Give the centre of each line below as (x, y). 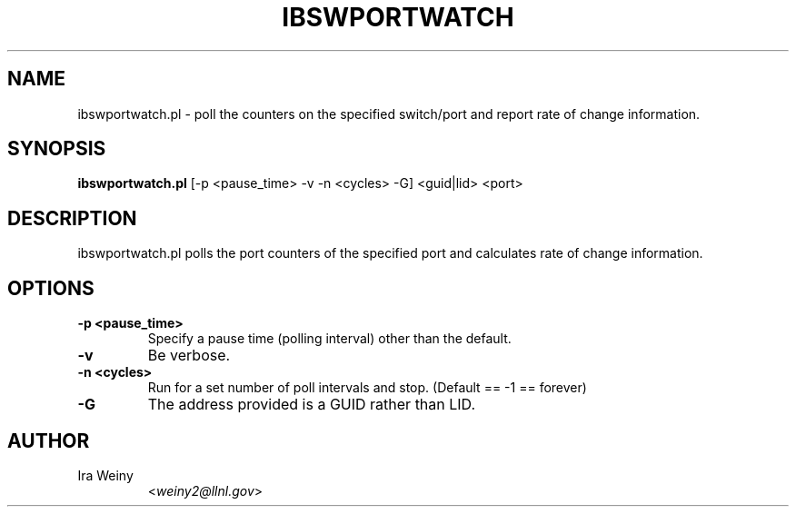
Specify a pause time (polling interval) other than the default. (329, 339)
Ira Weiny (105, 475)
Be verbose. (189, 356)
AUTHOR (49, 440)
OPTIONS (51, 288)
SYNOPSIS (57, 149)
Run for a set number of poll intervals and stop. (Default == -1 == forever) (367, 388)
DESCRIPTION (72, 218)
